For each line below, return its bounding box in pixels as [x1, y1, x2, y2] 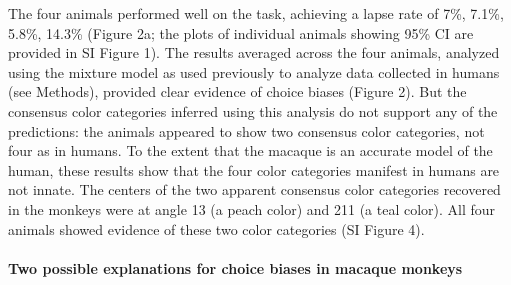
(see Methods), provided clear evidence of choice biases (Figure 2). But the [8, 81, 467, 102]
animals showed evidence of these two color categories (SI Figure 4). [8, 218, 425, 239]
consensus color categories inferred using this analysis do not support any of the [8, 100, 498, 121]
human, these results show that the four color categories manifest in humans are [8, 159, 500, 180]
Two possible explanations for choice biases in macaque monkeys [8, 257, 463, 278]
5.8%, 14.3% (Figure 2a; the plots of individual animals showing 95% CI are [8, 22, 474, 43]
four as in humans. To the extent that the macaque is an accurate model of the [8, 140, 493, 161]
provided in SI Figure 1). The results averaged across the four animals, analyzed [8, 42, 500, 63]
